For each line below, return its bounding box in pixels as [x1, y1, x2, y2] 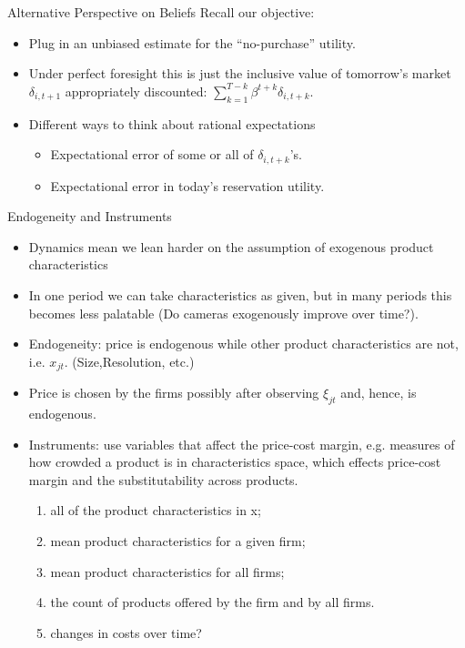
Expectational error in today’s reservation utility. [50, 176, 325, 195]
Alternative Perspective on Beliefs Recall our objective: [7, 3, 315, 21]
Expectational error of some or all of [50, 145, 254, 164]
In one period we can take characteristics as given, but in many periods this [28, 286, 452, 304]
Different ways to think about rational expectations [28, 114, 316, 133]
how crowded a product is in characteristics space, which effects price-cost [28, 452, 441, 471]
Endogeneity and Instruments [7, 207, 172, 226]
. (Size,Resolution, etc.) [64, 351, 195, 370]
